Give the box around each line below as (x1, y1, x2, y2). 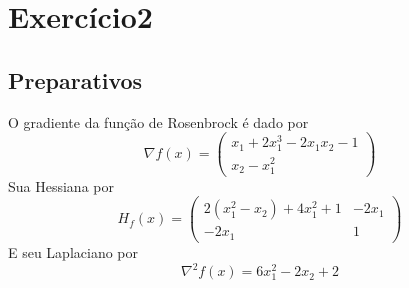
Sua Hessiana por (8, 175, 114, 196)
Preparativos (8, 64, 143, 95)
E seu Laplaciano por (8, 241, 139, 262)
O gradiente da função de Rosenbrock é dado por (8, 111, 309, 132)
